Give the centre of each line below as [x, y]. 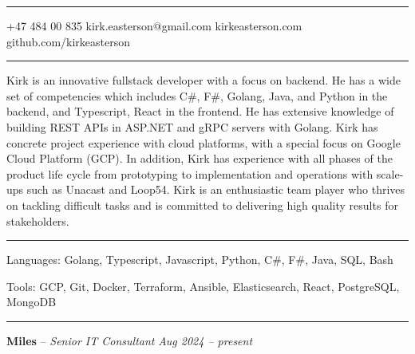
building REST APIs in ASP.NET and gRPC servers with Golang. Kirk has [192, 126]
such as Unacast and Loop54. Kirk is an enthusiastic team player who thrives [216, 189]
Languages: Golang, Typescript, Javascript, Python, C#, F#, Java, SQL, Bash [200, 260]
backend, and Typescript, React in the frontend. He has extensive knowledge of [200, 111]
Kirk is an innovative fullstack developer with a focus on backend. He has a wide [204, 80]
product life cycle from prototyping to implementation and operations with [190, 173]
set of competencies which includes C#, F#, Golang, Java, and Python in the [197, 95]
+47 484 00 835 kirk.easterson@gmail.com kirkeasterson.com [154, 26]
